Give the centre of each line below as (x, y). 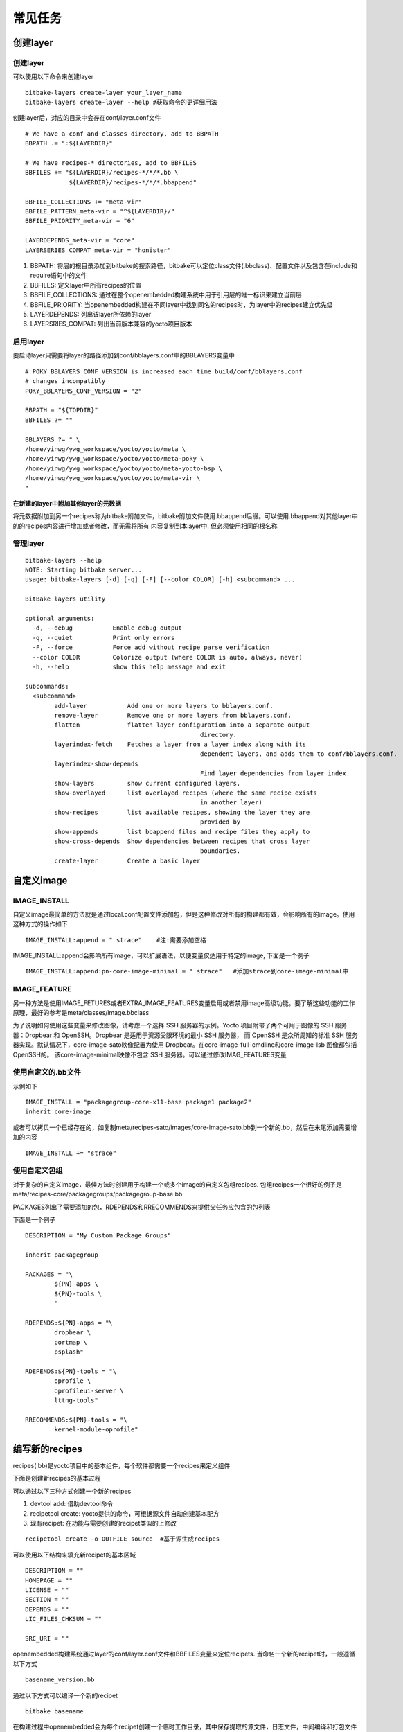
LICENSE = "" (47, 1590)
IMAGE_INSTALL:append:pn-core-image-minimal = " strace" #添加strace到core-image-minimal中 (187, 971)
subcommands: (47, 686)
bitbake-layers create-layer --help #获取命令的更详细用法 (121, 103)
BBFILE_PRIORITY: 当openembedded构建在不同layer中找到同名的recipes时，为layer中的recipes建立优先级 (181, 304)
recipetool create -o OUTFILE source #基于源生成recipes (123, 1539)
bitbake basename (54, 1711)
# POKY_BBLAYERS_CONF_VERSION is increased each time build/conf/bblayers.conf (164, 371)
